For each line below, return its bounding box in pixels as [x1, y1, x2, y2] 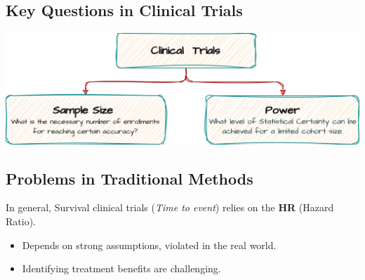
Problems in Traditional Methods [6, 167, 253, 189]
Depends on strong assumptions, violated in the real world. [22, 237, 277, 252]
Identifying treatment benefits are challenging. [22, 261, 221, 276]
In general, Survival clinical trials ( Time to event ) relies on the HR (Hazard [6, 200, 334, 215]
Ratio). [6, 214, 36, 229]
